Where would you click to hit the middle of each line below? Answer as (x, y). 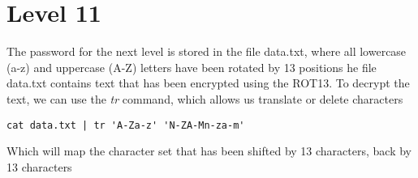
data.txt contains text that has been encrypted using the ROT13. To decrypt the (208, 83)
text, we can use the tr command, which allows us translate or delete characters (205, 98)
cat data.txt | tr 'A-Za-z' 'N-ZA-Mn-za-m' (126, 125)
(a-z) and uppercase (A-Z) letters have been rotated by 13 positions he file (192, 67)
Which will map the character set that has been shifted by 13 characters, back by (209, 151)
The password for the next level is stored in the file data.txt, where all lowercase (207, 51)
